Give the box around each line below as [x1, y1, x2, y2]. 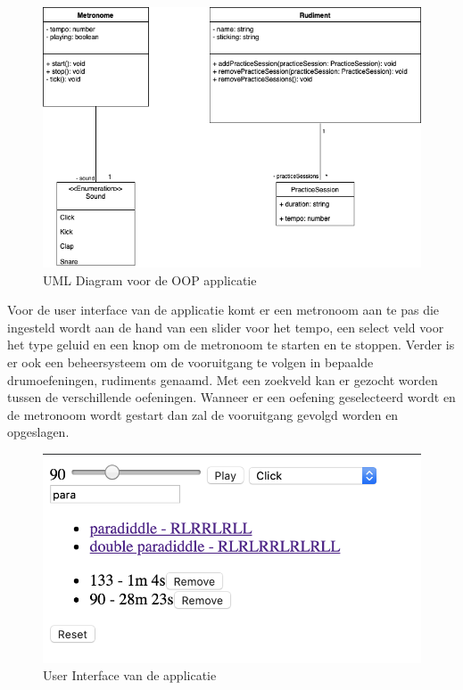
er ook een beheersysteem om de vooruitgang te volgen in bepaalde [7, 352, 374, 371]
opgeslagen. [7, 423, 70, 441]
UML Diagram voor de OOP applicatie [43, 270, 257, 289]
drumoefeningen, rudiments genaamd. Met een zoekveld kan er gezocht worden [7, 370, 438, 389]
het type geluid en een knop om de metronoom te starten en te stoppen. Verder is [7, 335, 455, 354]
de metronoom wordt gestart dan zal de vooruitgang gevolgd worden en [7, 405, 399, 423]
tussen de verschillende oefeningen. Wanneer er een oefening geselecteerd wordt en [7, 388, 456, 407]
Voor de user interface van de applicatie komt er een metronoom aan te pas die [7, 300, 440, 319]
